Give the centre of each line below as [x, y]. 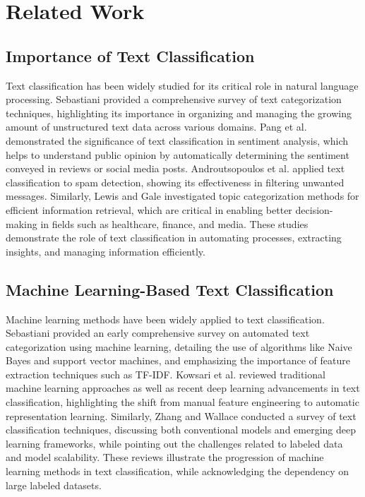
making [22, 223]
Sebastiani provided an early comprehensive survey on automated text [158, 333]
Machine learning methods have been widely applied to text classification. [165, 319]
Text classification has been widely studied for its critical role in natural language [182, 85]
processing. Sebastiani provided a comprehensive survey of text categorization [174, 99]
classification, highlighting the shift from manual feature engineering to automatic [182, 402]
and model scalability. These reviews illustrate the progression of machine [165, 457]
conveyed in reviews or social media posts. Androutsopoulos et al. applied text [175, 168]
